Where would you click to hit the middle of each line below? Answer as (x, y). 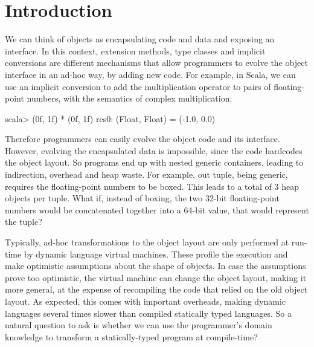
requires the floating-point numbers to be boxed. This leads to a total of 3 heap (152, 186)
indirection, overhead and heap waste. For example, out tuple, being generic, (146, 174)
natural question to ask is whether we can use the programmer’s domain (139, 325)
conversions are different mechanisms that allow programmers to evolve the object (156, 63)
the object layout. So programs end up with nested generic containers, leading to (154, 162)
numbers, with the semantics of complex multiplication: (130, 98)
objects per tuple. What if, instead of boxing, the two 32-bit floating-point (142, 198)
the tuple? (24, 222)
